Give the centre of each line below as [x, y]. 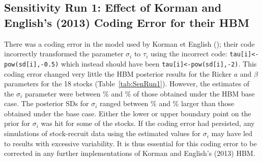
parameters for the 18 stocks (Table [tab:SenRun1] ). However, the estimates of [127, 84]
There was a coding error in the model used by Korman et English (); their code [129, 43]
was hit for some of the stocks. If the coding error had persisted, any [148, 123]
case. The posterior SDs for [47, 103]
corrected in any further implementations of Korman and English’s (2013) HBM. [130, 153]
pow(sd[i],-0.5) [32, 64]
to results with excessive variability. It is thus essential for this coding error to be [130, 143]
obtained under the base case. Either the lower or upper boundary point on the [128, 113]
